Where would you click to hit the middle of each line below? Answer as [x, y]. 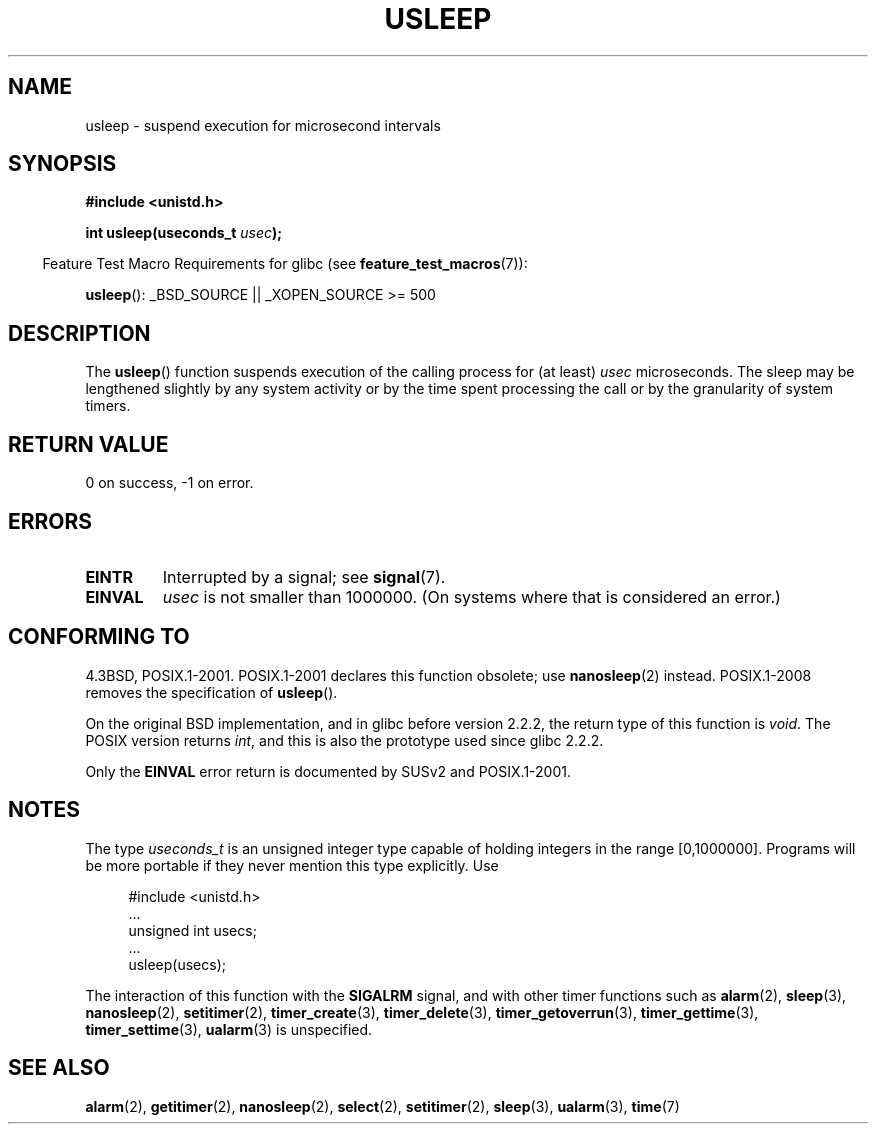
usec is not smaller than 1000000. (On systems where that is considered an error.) [471, 596]
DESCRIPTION [79, 333]
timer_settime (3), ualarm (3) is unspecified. [229, 1029]
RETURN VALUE [88, 444]
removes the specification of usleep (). [211, 692]
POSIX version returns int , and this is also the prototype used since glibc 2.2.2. [344, 740]
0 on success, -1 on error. [169, 483]
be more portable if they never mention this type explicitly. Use [292, 865]
